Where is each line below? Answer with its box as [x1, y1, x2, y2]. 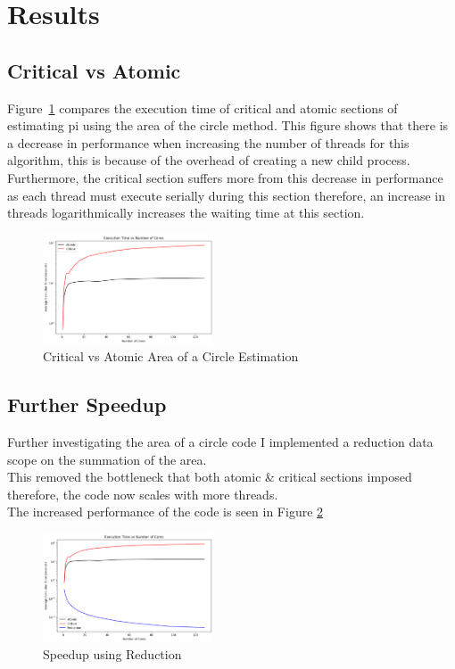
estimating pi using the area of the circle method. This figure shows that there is [7, 116, 449, 135]
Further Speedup [7, 391, 167, 418]
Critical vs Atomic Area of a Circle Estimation [43, 347, 299, 366]
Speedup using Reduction [43, 645, 182, 664]
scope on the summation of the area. [7, 450, 207, 468]
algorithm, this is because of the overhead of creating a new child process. [7, 151, 410, 169]
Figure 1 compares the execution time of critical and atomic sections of [7, 98, 398, 117]
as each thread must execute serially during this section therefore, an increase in [7, 186, 446, 204]
